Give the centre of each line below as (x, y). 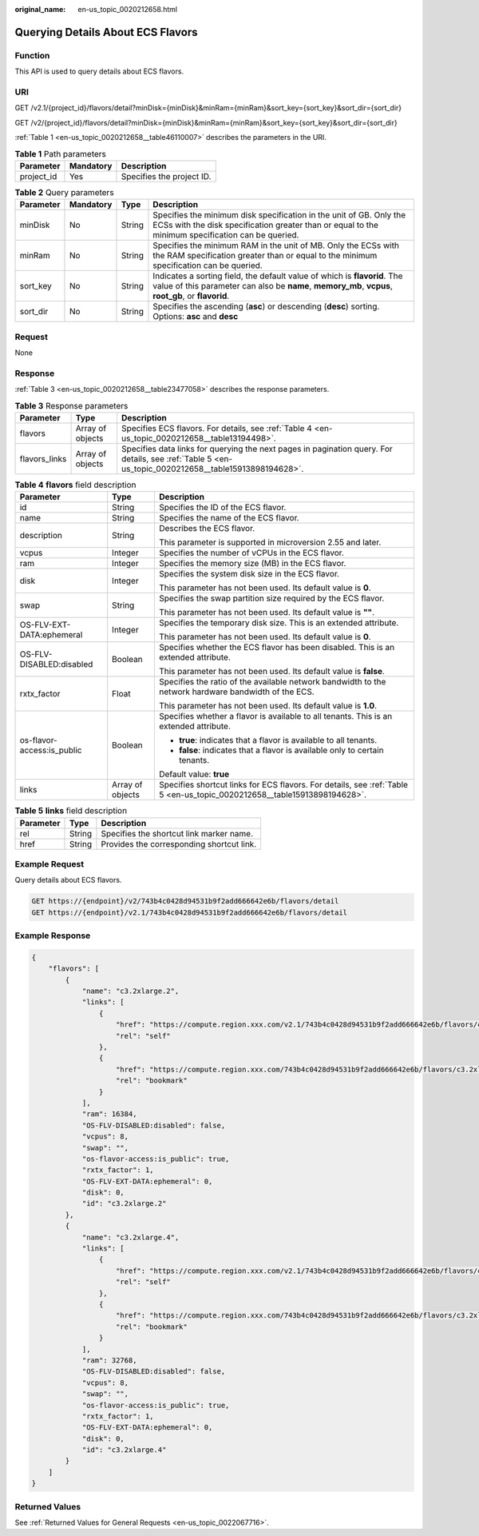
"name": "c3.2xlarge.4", (131, 1237)
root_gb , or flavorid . (191, 296)
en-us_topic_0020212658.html (128, 9)
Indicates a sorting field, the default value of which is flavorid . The (278, 276)
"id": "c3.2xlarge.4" (124, 1450)
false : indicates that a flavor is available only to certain (281, 750)
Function (32, 55)
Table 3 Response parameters (71, 405)
